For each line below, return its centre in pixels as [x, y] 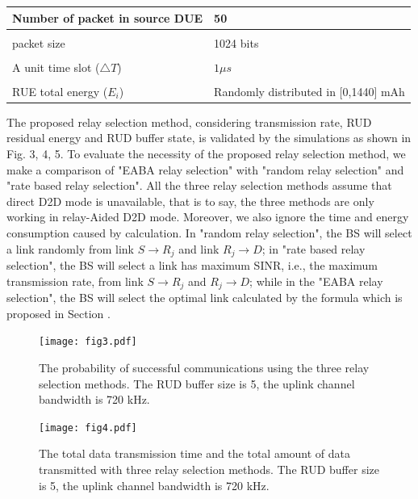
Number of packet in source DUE [108, 17]
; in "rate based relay [313, 248]
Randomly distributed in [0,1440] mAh [309, 91]
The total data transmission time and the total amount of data [195, 453]
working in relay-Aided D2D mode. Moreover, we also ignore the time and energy [208, 217]
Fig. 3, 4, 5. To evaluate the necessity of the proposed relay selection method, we [206, 154]
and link [199, 248]
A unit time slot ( [56, 67]
